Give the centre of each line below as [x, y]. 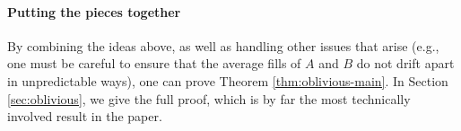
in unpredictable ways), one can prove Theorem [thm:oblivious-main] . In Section [228, 80]
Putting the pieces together [94, 11]
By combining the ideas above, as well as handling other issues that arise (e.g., [223, 45]
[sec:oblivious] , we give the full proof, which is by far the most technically [209, 98]
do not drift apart [405, 63]
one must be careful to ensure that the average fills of [154, 63]
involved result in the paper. [85, 116]
